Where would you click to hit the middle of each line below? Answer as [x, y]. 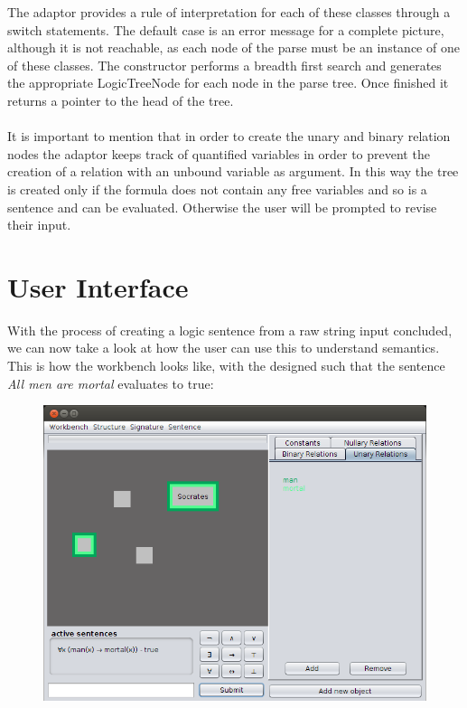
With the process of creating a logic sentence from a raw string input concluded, [230, 330]
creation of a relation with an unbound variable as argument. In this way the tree [233, 171]
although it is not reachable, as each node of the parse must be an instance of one [233, 47]
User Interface [98, 286]
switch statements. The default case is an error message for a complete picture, [226, 29]
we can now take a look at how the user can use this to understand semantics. [224, 348]
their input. [39, 225]
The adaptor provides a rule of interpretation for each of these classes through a [229, 12]
